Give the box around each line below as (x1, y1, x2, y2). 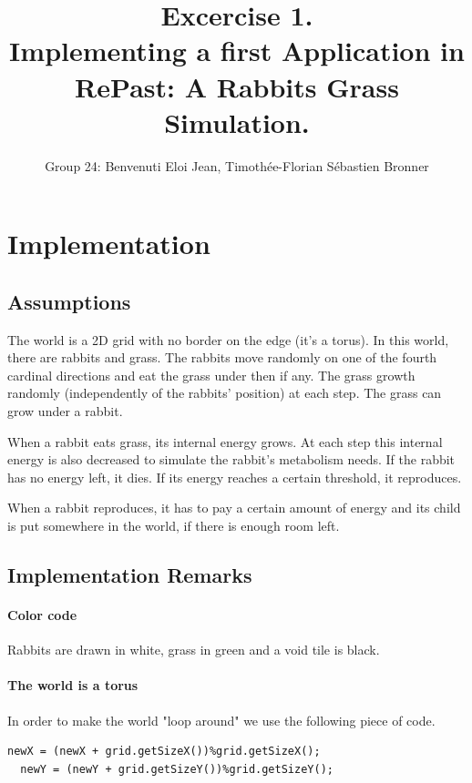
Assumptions (7, 287, 131, 315)
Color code (7, 605, 77, 624)
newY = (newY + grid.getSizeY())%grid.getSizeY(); (20, 762, 333, 776)
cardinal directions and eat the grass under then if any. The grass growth (7, 365, 416, 384)
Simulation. (164, 103, 310, 140)
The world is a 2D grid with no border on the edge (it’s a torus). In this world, (7, 330, 449, 349)
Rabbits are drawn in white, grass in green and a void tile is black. (7, 640, 380, 659)
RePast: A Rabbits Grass (75, 67, 399, 105)
